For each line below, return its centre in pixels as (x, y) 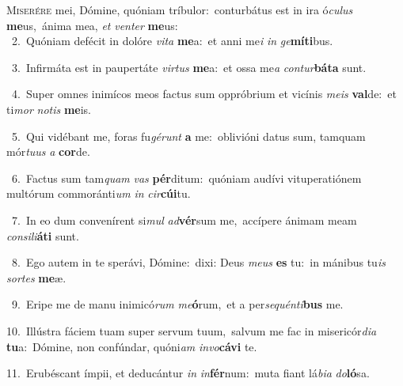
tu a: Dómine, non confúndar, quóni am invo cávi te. (132, 346)
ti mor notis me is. (49, 109)
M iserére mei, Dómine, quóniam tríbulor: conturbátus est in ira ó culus (180, 9)
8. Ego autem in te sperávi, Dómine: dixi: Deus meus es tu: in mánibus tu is (198, 262)
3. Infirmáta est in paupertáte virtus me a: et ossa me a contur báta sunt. (189, 67)
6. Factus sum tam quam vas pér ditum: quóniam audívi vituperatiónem (186, 178)
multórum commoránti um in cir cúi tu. (99, 193)
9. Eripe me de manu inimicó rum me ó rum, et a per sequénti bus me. (177, 304)
